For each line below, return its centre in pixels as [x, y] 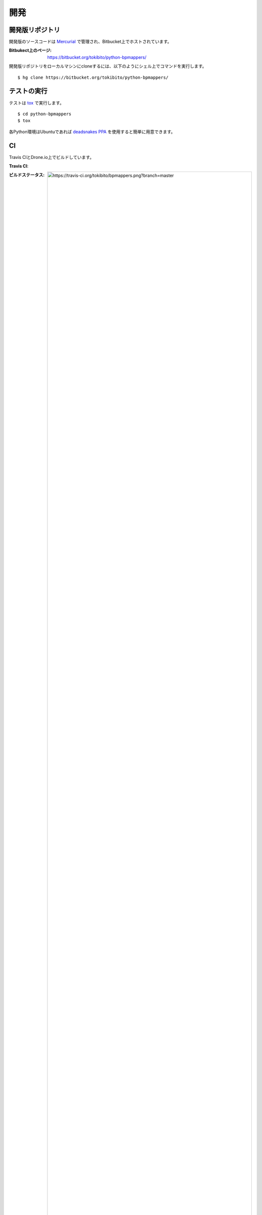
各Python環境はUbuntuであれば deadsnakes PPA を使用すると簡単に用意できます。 [92, 132]
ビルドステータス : [27, 175]
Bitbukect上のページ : [30, 51]
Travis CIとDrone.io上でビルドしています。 [51, 157]
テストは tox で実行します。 [36, 103]
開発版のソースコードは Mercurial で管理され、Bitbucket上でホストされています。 [90, 42]
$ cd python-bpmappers [45, 114]
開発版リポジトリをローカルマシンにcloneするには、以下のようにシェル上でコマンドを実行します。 [108, 66]
